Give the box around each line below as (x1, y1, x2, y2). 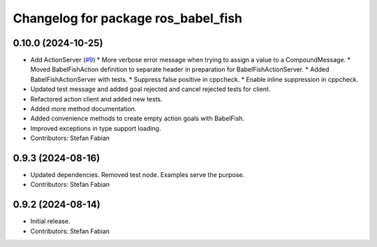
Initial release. (30, 217, 71, 225)
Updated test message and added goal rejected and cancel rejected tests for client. (30, 85, 271, 94)
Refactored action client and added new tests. (30, 94, 163, 103)
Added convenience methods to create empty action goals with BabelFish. (30, 114, 244, 122)
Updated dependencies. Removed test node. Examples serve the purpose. (30, 171, 244, 179)
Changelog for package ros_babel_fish (13, 10, 243, 26)
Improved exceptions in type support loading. (30, 124, 161, 132)
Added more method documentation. (30, 105, 137, 113)
